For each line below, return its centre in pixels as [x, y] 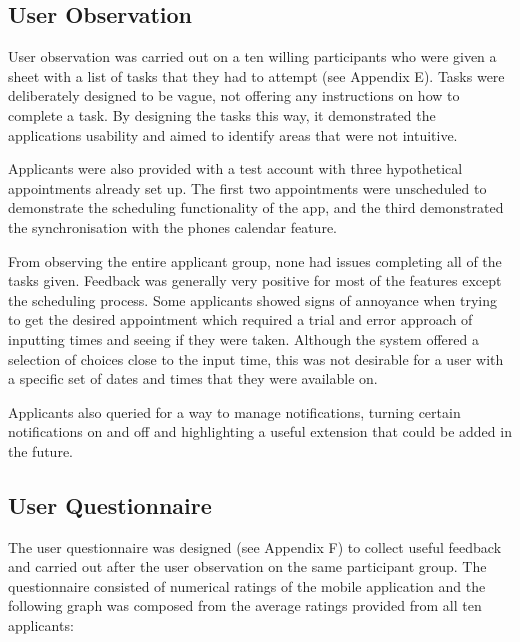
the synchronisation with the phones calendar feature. [172, 226]
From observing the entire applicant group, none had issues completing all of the [255, 260]
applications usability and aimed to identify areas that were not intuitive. [233, 134]
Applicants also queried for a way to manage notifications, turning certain [234, 411]
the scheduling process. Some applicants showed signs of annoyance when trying [253, 299]
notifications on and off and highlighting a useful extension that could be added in [260, 431]
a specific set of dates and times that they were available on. [193, 378]
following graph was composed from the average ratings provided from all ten [245, 605]
